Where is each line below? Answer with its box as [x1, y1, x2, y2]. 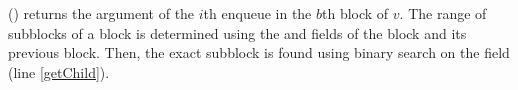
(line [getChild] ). [8, 61, 110, 82]
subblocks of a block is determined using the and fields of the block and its [8, 22, 467, 43]
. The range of [399, 3, 487, 23]
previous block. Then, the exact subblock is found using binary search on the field [8, 42, 510, 63]
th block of [322, 3, 389, 23]
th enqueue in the [203, 3, 312, 23]
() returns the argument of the [8, 3, 195, 23]
